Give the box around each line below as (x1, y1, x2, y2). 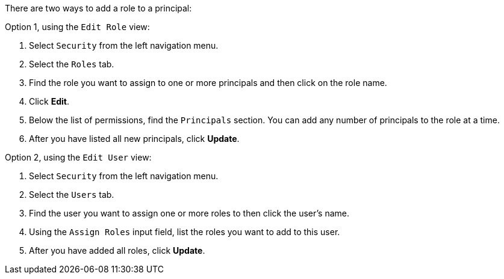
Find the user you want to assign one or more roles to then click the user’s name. (29, 208, 349, 218)
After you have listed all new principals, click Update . (29, 133, 240, 144)
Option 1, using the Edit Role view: (5, 22, 150, 32)
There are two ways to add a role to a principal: (5, 3, 192, 13)
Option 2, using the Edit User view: (5, 152, 152, 162)
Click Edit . (29, 96, 69, 106)
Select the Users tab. (29, 189, 114, 200)
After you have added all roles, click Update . (29, 245, 205, 256)
